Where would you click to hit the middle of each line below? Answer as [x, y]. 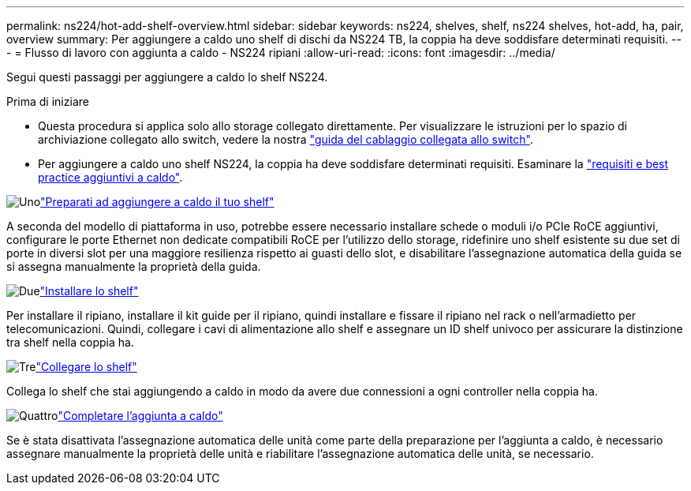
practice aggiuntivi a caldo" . [110, 177]
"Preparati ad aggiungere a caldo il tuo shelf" [157, 202]
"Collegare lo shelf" [86, 367]
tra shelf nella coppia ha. [70, 342]
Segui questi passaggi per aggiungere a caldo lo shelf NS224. [167, 77]
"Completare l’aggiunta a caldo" [140, 416]
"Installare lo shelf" [89, 291]
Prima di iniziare [48, 101]
